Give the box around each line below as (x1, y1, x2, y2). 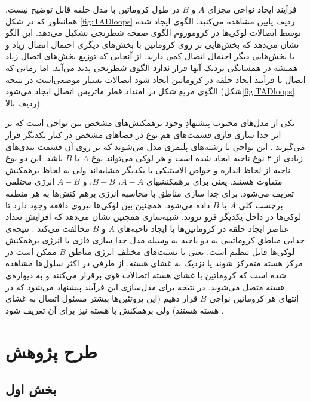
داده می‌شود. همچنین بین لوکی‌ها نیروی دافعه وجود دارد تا (5, 198, 210, 211)
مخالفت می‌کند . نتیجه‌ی (5, 222, 90, 234)
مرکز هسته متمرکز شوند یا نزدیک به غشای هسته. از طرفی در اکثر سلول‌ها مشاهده (5, 257, 303, 269)
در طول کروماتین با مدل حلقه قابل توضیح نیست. (5, 3, 180, 15)
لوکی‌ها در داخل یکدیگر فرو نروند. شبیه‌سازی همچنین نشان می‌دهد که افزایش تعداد (5, 210, 302, 223)
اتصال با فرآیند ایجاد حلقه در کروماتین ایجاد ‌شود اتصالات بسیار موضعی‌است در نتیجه (5, 73, 306, 85)
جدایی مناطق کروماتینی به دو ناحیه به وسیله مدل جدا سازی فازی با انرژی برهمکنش (5, 234, 305, 246)
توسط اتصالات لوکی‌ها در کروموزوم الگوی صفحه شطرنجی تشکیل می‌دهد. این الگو (5, 26, 301, 39)
